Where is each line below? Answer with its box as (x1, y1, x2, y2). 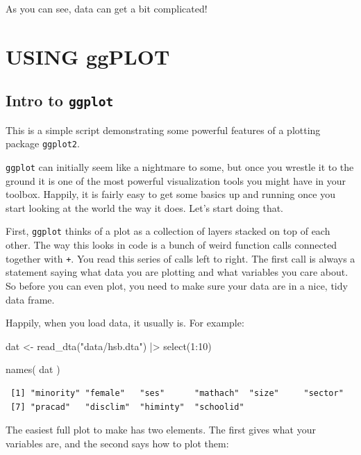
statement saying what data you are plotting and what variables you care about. (6, 265, 349, 279)
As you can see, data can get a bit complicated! (6, 1, 208, 15)
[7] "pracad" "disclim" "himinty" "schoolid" (10, 402, 244, 412)
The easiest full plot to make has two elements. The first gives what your (6, 422, 316, 437)
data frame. (6, 292, 55, 306)
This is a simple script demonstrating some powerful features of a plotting (6, 122, 321, 137)
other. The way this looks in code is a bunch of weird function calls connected (6, 238, 337, 252)
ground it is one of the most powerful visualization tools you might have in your (6, 173, 346, 188)
